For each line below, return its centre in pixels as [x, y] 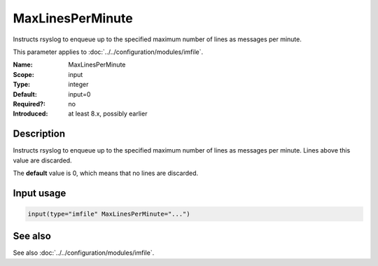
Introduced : [30, 114]
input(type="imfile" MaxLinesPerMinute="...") [109, 214]
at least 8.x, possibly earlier [108, 114]
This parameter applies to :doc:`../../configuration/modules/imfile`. [108, 52]
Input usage [40, 193]
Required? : [29, 104]
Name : [23, 65]
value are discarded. [43, 160]
